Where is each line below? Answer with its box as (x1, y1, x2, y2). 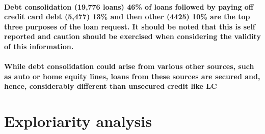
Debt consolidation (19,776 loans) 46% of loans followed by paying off (4, 1, 254, 12)
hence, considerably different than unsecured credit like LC (4, 81, 217, 91)
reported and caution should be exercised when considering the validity (4, 31, 261, 42)
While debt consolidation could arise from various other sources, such (4, 61, 254, 72)
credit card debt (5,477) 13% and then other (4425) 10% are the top (4, 11, 250, 22)
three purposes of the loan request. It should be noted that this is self (4, 21, 255, 31)
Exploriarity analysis (4, 111, 152, 131)
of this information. (4, 41, 74, 51)
